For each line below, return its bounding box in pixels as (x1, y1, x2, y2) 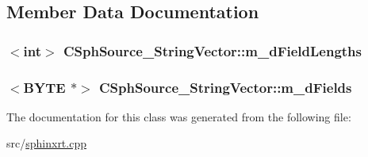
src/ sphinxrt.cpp (6, 135, 86, 151)
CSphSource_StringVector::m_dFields (99, 77, 352, 97)
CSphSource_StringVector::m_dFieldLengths (63, 40, 362, 60)
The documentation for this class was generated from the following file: (6, 108, 351, 124)
